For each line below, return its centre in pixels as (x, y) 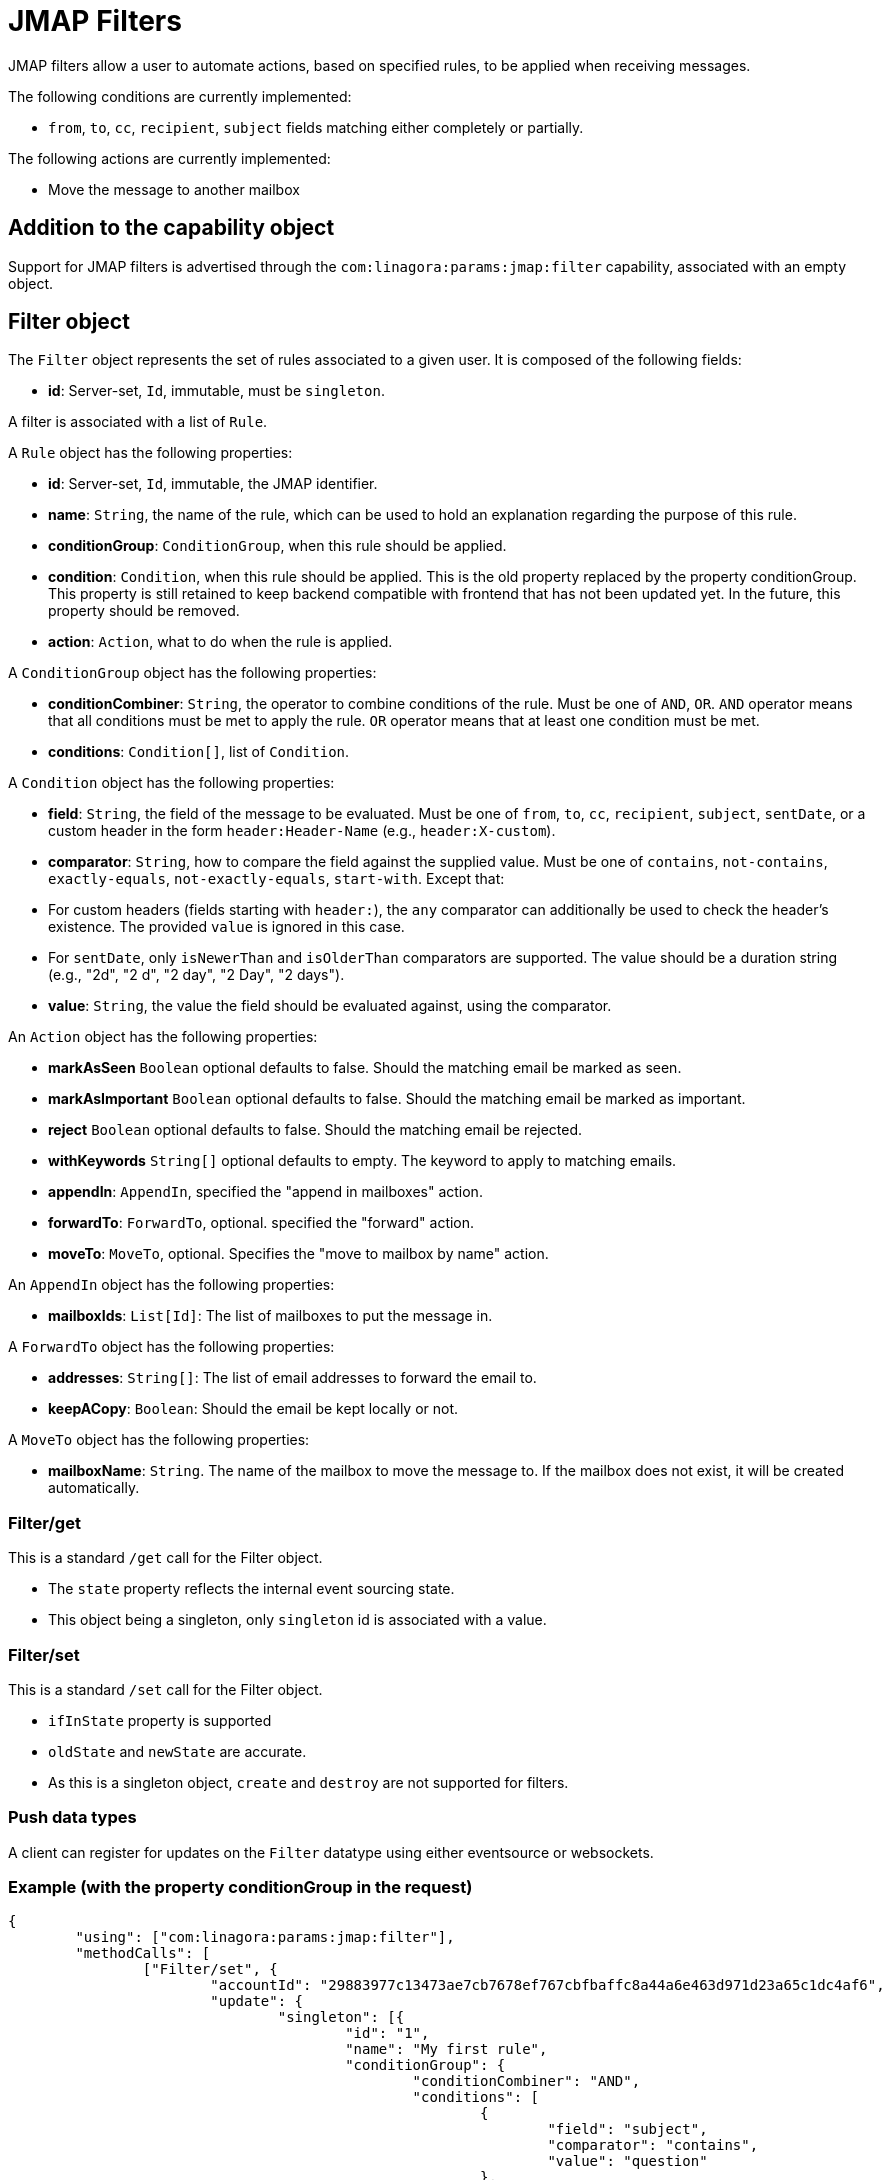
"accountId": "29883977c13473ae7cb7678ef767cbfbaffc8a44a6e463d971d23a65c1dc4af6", (547, 1985)
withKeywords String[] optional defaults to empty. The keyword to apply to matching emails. (362, 1161)
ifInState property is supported (160, 1720)
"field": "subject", (627, 2129)
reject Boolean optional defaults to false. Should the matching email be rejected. (315, 1130)
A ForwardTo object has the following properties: (171, 1347)
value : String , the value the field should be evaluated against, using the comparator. (330, 1006)
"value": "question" (627, 2161)
